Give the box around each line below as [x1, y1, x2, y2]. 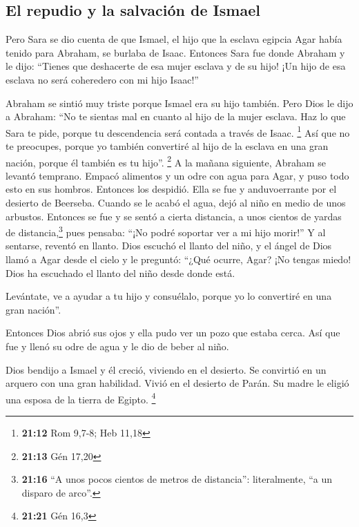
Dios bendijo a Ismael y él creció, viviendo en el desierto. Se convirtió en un [6, 362, 327, 376]
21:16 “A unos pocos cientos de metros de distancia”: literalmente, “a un [21, 472, 333, 486]
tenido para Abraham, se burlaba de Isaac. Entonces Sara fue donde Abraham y [6, 45, 345, 59]
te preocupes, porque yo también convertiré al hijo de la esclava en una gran [6, 139, 329, 153]
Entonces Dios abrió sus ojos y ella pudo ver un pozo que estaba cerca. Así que [6, 325, 340, 340]
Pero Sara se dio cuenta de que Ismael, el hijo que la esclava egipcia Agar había [6, 32, 342, 46]
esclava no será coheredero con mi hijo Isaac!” [6, 72, 199, 86]
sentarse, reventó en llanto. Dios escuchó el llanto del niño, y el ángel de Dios [6, 238, 332, 253]
